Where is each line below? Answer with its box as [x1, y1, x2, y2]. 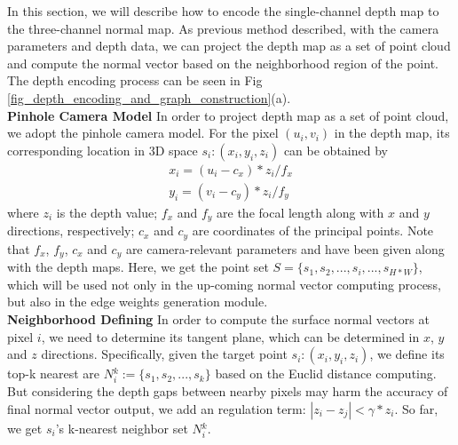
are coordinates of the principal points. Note [192, 221, 434, 240]
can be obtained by [283, 140, 388, 159]
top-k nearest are [7, 364, 99, 383]
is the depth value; [56, 203, 158, 221]
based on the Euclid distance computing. [215, 364, 437, 383]
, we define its [369, 345, 445, 363]
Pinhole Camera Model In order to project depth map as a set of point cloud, [7, 106, 449, 124]
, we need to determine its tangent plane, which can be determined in [41, 327, 420, 346]
